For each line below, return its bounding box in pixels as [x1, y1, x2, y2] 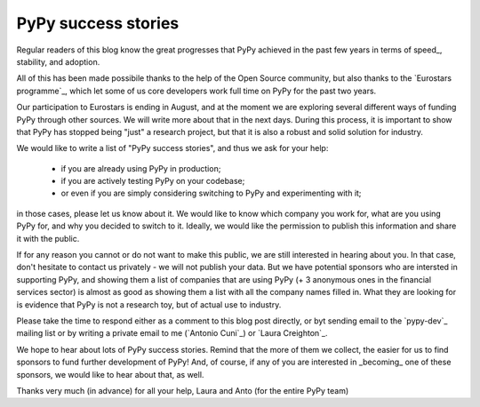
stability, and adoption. [16, 56, 100, 67]
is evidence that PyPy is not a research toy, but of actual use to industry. [16, 299, 282, 310]
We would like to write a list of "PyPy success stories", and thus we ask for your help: [16, 143, 329, 154]
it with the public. [16, 233, 80, 243]
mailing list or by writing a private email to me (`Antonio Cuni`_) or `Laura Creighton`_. [16, 328, 328, 339]
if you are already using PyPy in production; [60, 163, 221, 173]
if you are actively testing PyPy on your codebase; [60, 176, 245, 187]
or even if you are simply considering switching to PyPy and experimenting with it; [60, 188, 362, 199]
